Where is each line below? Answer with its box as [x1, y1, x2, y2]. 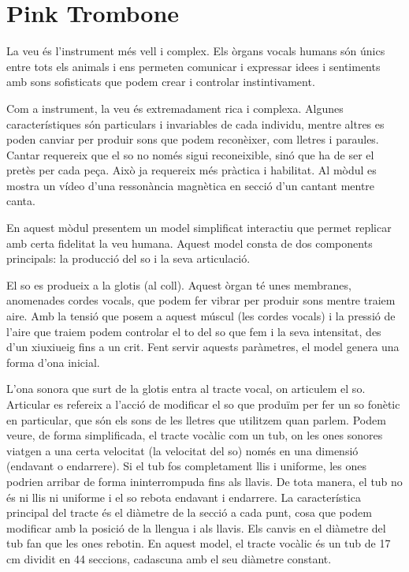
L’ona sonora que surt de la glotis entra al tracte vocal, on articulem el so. [6, 380, 366, 397]
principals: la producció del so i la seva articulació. [6, 250, 251, 267]
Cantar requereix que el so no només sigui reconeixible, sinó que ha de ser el [6, 146, 374, 163]
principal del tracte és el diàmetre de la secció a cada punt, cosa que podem [6, 504, 372, 521]
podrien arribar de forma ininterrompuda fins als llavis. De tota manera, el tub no [6, 473, 403, 489]
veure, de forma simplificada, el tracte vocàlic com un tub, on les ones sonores [6, 427, 383, 443]
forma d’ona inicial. [6, 353, 100, 370]
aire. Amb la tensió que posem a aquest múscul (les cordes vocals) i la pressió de [6, 308, 396, 324]
